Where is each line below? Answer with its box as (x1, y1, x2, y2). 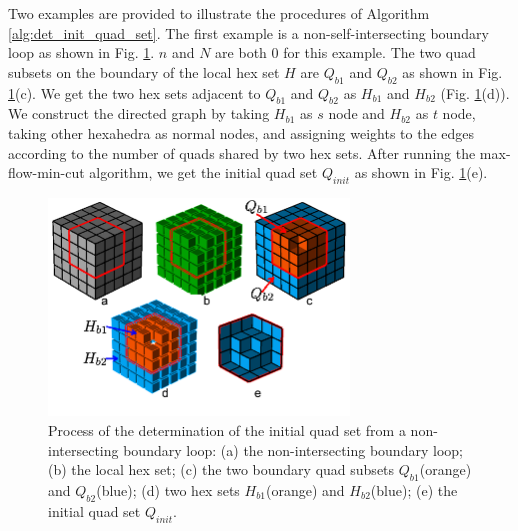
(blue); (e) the (370, 479, 458, 500)
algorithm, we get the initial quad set (89, 162, 318, 183)
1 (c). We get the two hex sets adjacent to (8, 82, 261, 103)
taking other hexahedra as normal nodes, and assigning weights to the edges (8, 122, 475, 143)
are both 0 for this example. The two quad (215, 42, 476, 63)
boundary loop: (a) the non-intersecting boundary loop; (123, 439, 463, 460)
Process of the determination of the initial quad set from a (48, 419, 406, 440)
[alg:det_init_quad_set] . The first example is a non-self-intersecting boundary (8, 22, 489, 43)
